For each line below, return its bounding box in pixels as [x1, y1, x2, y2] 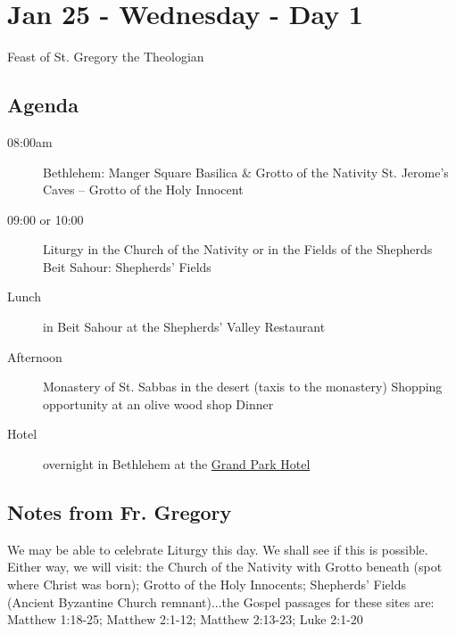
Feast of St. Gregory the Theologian [7, 47, 204, 66]
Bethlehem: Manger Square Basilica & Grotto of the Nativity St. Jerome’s [43, 162, 449, 181]
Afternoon [7, 347, 62, 366]
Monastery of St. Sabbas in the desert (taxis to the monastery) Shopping [43, 377, 443, 396]
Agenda [7, 91, 79, 119]
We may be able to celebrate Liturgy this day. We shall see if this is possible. [7, 539, 428, 558]
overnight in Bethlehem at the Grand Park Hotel [43, 455, 311, 473]
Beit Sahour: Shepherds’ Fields [43, 257, 211, 276]
